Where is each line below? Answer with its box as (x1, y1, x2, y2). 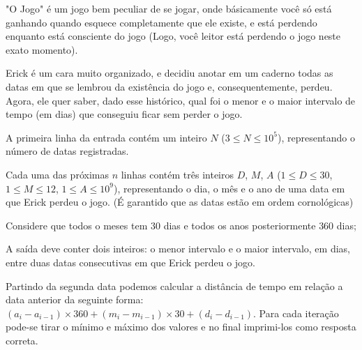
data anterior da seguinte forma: (6, 292, 144, 307)
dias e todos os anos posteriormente (163, 218, 316, 232)
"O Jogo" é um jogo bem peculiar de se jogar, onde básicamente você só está (6, 1, 332, 15)
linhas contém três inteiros (121, 167, 234, 181)
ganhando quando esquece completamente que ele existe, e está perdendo (6, 15, 317, 29)
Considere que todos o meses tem (6, 218, 148, 232)
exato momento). (6, 42, 78, 56)
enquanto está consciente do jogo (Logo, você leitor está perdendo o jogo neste (6, 29, 341, 43)
